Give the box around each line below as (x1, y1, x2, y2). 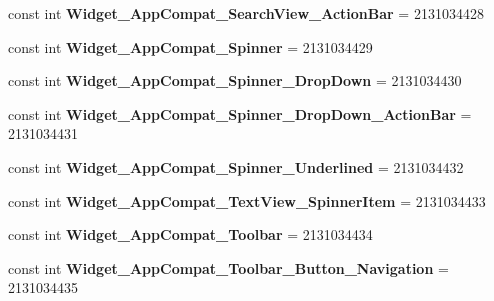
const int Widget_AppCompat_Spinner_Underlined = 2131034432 (8, 156, 464, 177)
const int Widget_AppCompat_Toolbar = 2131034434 (8, 224, 373, 245)
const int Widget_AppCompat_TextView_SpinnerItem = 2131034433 (8, 190, 486, 211)
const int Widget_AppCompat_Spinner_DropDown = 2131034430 (8, 70, 462, 91)
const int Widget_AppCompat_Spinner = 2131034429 (8, 36, 373, 57)
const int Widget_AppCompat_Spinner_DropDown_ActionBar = (8, 103, 472, 124)
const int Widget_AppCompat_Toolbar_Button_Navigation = (8, 257, 449, 278)
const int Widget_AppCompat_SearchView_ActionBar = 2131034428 (8, 3, 484, 23)
